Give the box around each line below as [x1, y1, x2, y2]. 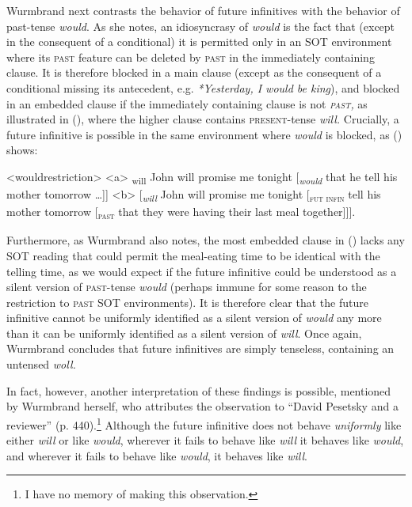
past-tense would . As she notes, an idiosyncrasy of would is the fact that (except [6, 17, 395, 34]
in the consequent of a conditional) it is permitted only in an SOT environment [6, 33, 392, 50]
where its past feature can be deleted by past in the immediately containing [6, 48, 375, 65]
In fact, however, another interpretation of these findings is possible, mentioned [6, 382, 391, 399]
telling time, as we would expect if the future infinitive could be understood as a [6, 263, 397, 279]
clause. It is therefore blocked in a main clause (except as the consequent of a [6, 64, 382, 81]
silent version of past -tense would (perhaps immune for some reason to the [6, 278, 367, 295]
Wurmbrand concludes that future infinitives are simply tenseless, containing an [6, 340, 395, 357]
